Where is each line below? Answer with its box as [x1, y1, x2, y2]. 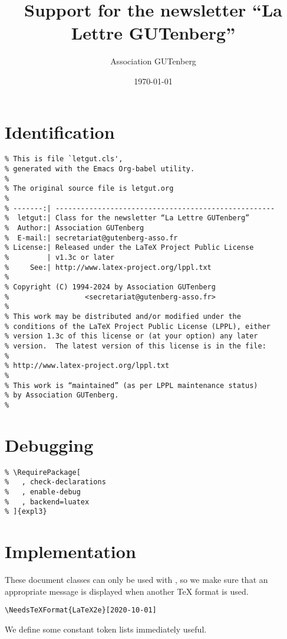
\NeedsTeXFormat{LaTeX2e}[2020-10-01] [5, 606, 157, 615]
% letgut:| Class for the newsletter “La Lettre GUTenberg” [5, 214, 250, 223]
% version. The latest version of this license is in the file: [5, 341, 266, 350]
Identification [5, 119, 115, 144]
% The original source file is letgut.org [5, 184, 174, 193]
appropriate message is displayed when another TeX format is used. [5, 585, 249, 597]
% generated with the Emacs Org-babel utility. [5, 165, 195, 174]
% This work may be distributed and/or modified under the [5, 312, 241, 321]
